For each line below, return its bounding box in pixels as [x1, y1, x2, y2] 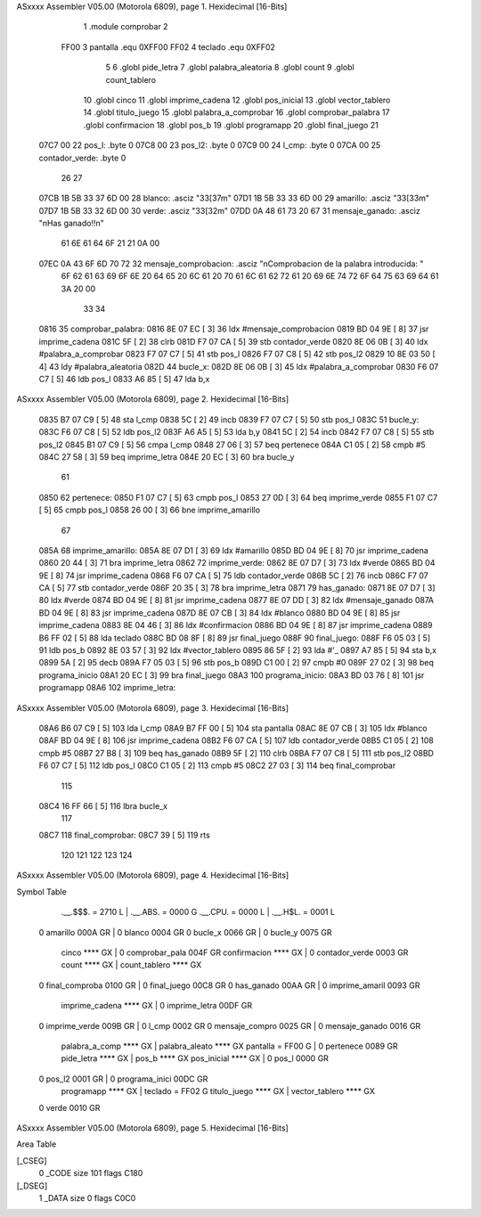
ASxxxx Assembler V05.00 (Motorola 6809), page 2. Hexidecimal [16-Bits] [16, 394, 289, 404]
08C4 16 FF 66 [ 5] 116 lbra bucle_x [38, 800, 168, 811]
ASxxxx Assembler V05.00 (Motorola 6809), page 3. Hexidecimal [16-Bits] [16, 702, 289, 713]
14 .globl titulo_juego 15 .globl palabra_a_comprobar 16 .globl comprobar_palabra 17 [83, 107, 390, 118]
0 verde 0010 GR [38, 1102, 101, 1113]
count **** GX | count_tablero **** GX [61, 960, 202, 970]
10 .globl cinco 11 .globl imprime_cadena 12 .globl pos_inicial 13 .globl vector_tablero [83, 94, 391, 105]
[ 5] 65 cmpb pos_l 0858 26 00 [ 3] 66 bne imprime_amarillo [38, 504, 261, 516]
